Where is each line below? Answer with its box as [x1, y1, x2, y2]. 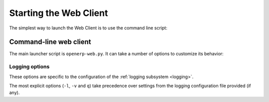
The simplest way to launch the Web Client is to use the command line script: [9, 25, 168, 31]
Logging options [9, 63, 50, 70]
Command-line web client [9, 38, 92, 46]
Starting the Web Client [9, 7, 108, 18]
